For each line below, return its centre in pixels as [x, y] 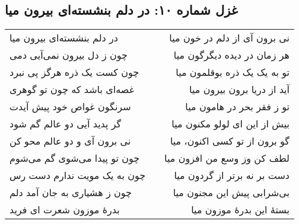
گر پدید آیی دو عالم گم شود [66, 124]
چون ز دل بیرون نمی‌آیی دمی [69, 55]
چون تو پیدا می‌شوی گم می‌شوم [75, 158]
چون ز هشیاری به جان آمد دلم [71, 193]
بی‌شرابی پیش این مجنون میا [231, 193]
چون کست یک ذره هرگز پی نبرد [74, 72]
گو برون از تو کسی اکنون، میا [230, 141]
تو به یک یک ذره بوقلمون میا [233, 72]
